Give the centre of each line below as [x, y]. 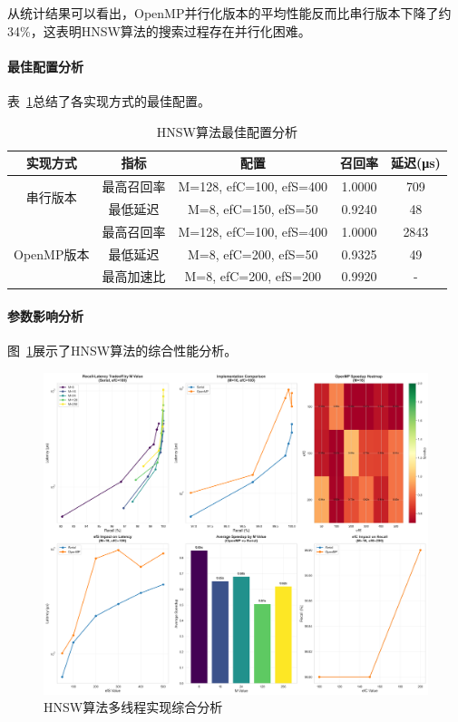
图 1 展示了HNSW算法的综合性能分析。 [122, 351]
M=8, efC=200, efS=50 [253, 254]
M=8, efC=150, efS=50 [253, 208]
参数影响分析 [45, 316]
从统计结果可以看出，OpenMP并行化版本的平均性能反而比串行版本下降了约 [229, 13]
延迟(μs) [415, 163]
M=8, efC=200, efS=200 [253, 276]
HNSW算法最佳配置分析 [227, 131]
